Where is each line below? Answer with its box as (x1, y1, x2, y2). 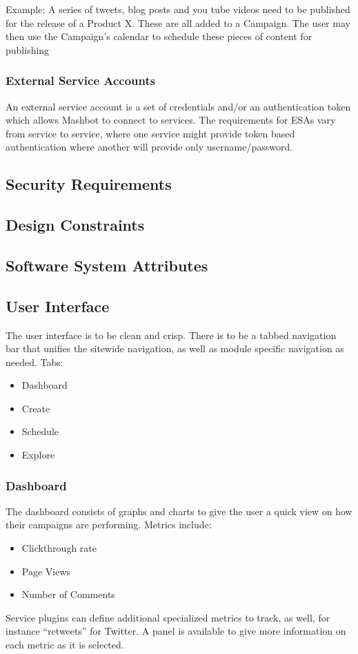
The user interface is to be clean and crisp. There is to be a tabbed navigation (6, 327, 337, 342)
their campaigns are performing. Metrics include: (6, 517, 212, 532)
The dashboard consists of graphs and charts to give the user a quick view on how (6, 503, 352, 518)
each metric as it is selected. (6, 637, 124, 652)
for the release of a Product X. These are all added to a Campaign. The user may (6, 15, 350, 30)
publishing (6, 42, 50, 57)
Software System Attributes (6, 254, 208, 276)
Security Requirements (6, 173, 172, 195)
